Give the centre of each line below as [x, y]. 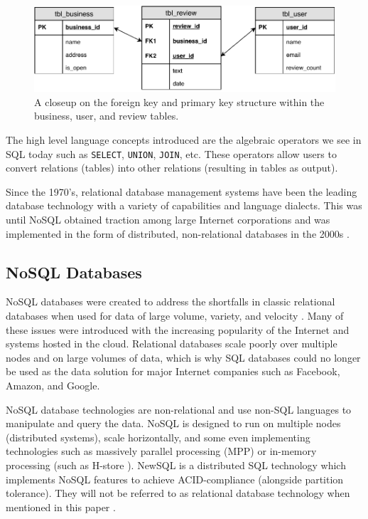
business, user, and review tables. [107, 116]
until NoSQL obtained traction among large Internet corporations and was [168, 220]
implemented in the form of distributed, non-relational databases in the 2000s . [178, 233]
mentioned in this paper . [61, 507]
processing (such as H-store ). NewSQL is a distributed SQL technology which [176, 465]
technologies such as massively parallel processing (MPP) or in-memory [161, 451]
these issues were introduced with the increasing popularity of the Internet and [178, 329]
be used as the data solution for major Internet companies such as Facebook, [173, 371]
